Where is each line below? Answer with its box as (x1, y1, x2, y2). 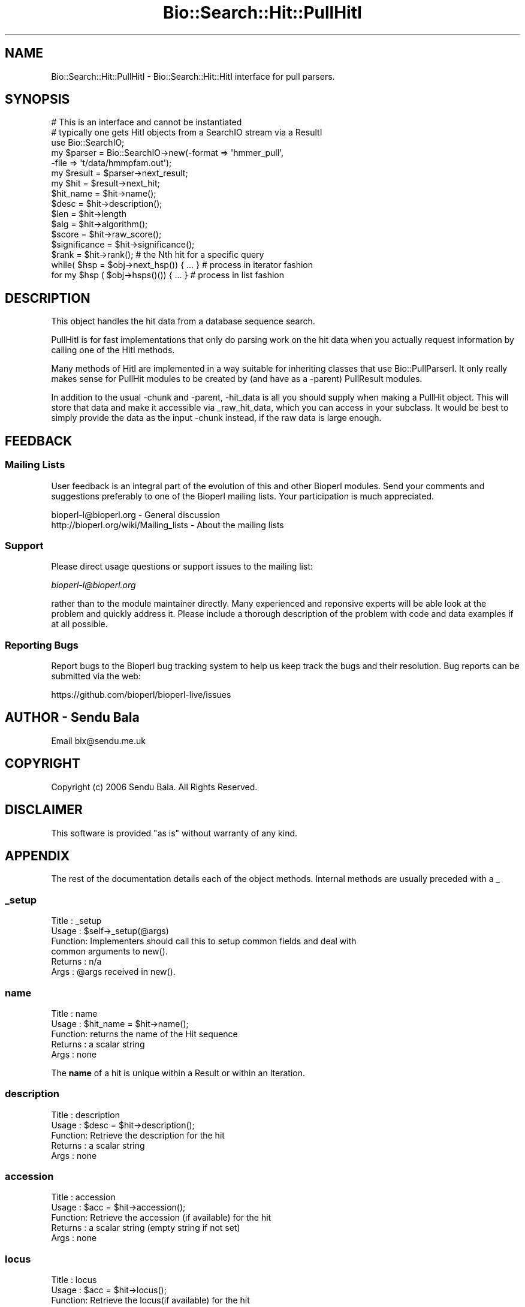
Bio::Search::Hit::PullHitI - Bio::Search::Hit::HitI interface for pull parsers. (51, 71, 335, 82)
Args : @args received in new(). (51, 966, 176, 977)
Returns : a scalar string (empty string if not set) (51, 1222, 240, 1233)
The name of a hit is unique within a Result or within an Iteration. (51, 1067, 306, 1078)
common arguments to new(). (51, 946, 168, 957)
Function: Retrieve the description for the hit (51, 1130, 225, 1140)
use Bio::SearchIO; (51, 137, 125, 148)
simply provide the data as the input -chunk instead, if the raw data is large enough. (51, 412, 382, 423)
